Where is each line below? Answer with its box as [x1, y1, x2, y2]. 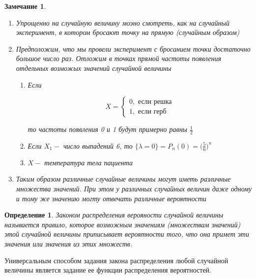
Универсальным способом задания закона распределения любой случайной [4, 255, 228, 265]
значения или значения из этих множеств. [4, 238, 133, 248]
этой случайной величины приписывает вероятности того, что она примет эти [4, 229, 249, 239]
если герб [138, 108, 167, 116]
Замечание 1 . [4, 1, 46, 11]
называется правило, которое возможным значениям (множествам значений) [4, 219, 241, 229]
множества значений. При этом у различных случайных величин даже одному [16, 184, 252, 193]
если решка [138, 98, 172, 106]
